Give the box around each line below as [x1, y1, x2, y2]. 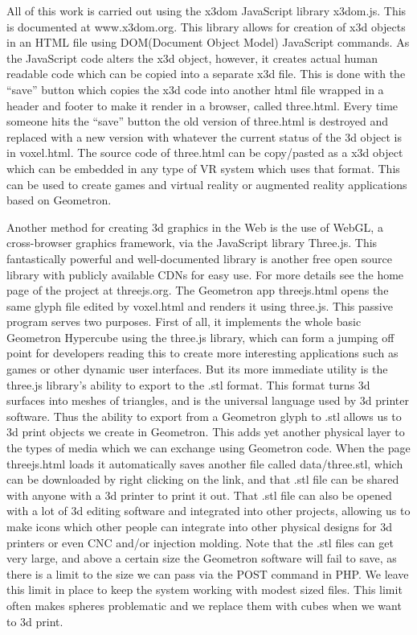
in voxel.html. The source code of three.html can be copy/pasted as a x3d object [6, 144, 403, 161]
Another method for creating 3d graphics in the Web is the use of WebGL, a [6, 218, 383, 235]
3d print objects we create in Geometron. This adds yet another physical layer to [6, 423, 405, 440]
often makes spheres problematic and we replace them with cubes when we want [6, 596, 402, 613]
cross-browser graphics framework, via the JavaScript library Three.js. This [6, 234, 378, 251]
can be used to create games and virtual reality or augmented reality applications [6, 175, 407, 192]
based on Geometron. [6, 192, 112, 208]
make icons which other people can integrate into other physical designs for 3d [6, 518, 392, 534]
